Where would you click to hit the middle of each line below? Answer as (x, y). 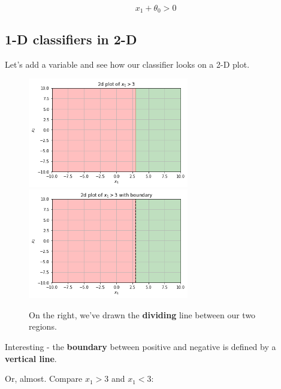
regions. (43, 326)
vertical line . (31, 358)
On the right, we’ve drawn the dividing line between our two (142, 314)
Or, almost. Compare (44, 379)
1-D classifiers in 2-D (71, 39)
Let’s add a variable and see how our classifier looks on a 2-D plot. (127, 64)
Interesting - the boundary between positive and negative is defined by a (140, 346)
